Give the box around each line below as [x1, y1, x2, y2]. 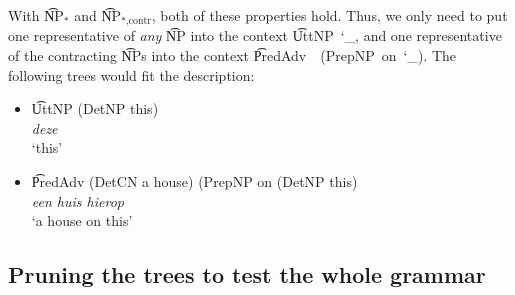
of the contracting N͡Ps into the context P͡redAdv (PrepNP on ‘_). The [8, 45, 457, 66]
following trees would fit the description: [8, 64, 255, 85]
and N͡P [74, 5, 122, 25]
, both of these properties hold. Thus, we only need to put [151, 5, 508, 25]
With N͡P [8, 5, 64, 25]
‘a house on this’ [31, 210, 133, 231]
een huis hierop [31, 190, 124, 211]
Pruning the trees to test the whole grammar [8, 259, 486, 290]
